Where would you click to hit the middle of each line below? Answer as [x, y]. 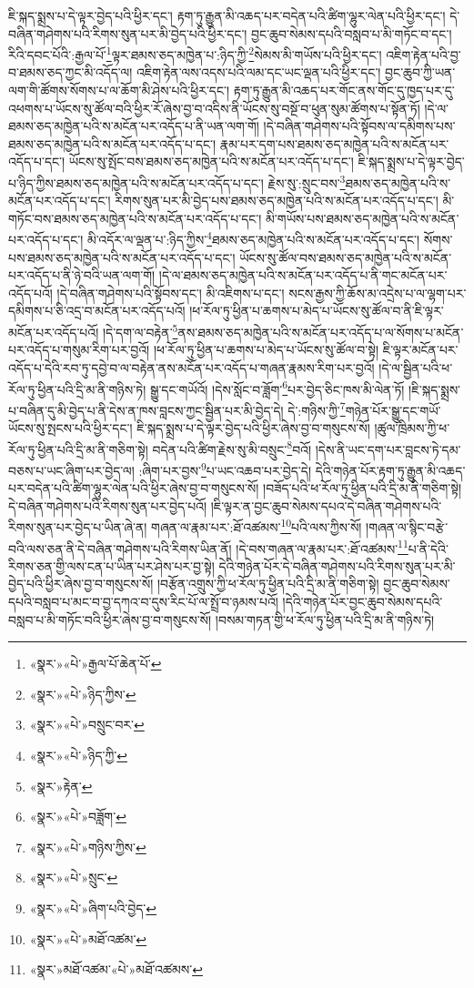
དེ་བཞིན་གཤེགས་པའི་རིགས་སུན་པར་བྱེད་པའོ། [108, 505]
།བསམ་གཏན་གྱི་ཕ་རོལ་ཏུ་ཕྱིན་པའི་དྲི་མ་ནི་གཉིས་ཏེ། [325, 619]
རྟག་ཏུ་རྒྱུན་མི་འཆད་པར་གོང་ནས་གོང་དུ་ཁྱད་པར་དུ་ [344, 91]
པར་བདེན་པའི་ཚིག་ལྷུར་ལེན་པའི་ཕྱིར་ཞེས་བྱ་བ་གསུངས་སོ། [134, 488]
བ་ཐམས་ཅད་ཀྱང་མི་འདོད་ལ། [71, 72]
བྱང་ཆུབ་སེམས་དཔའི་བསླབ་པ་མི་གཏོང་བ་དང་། [352, 33]
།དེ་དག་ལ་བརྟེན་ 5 [140, 331]
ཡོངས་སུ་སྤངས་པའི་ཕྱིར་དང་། [71, 428]
